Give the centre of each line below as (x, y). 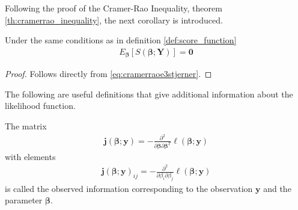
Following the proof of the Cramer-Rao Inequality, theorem (114, 8)
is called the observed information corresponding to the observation (129, 188)
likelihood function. (40, 106)
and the (277, 188)
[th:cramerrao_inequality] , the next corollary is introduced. (114, 20)
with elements (30, 156)
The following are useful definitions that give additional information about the (149, 94)
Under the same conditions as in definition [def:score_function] (121, 40)
